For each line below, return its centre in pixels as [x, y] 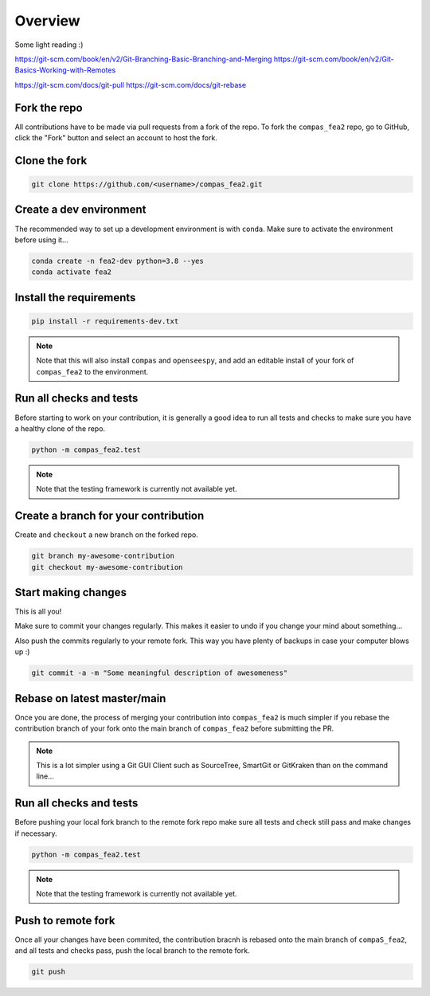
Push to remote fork [65, 920]
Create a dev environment [80, 210]
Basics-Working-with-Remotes [65, 70]
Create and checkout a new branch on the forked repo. [107, 535]
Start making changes [71, 592]
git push [49, 972]
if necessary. [36, 833]
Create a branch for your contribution [109, 516]
